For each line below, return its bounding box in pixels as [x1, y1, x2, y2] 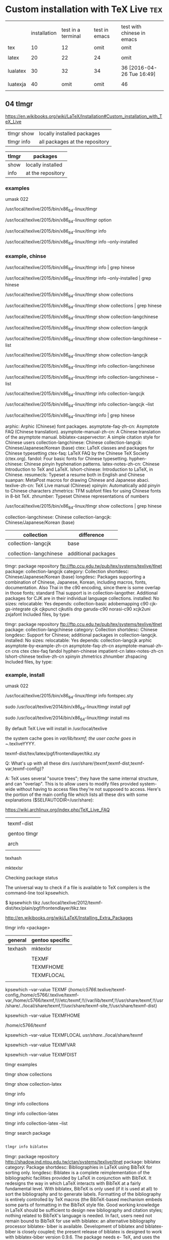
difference [78, 531, 105, 538]
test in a [61, 26, 80, 33]
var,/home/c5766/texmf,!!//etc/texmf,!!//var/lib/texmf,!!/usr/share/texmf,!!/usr [5, 997, 163, 1003]
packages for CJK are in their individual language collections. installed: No [5, 595, 159, 601]
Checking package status [5, 875, 58, 881]
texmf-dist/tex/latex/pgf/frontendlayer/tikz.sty [5, 750, 101, 757]
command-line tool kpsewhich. [5, 890, 69, 896]
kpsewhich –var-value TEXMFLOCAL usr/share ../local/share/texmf [5, 1032, 143, 1038]
